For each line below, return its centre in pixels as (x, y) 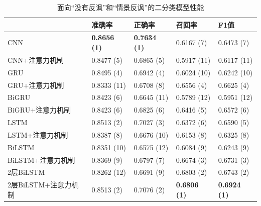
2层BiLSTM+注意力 (40, 185)
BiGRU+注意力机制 (39, 110)
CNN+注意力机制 (36, 60)
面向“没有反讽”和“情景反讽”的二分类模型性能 (130, 7)
